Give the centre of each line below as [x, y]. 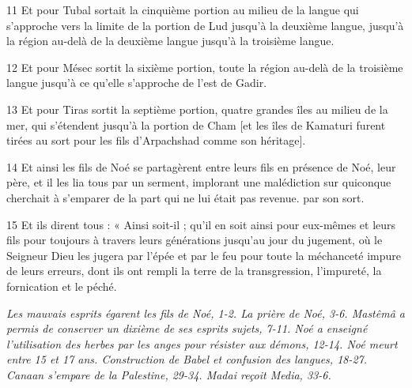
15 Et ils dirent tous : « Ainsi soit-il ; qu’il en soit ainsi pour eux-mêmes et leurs [201, 224]
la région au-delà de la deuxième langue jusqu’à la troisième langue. [170, 41]
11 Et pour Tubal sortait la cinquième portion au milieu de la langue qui [183, 9]
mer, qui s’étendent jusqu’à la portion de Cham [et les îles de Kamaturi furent [196, 124]
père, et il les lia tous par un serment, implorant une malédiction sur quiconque [199, 182]
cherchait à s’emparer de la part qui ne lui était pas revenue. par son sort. [185, 197]
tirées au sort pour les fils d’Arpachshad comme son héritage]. [156, 140]
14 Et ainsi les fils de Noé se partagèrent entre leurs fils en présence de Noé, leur [201, 166]
